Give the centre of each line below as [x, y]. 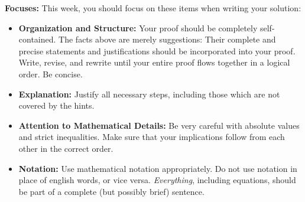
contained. [37, 39]
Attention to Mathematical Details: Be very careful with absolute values [159, 125]
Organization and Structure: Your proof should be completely [138, 27]
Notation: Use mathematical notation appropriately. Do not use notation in [158, 168]
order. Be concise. [51, 74]
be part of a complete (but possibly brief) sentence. [111, 191]
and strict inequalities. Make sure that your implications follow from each [152, 137]
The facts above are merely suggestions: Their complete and [167, 39]
